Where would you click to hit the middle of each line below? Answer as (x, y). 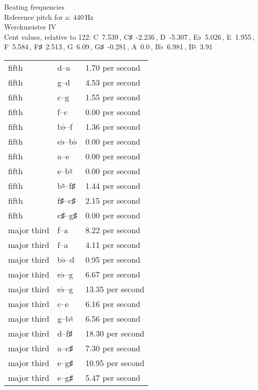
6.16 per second (113, 303)
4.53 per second (113, 82)
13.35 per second (115, 289)
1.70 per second (113, 67)
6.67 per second (113, 274)
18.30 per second (115, 333)
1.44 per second (113, 185)
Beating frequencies (34, 7)
